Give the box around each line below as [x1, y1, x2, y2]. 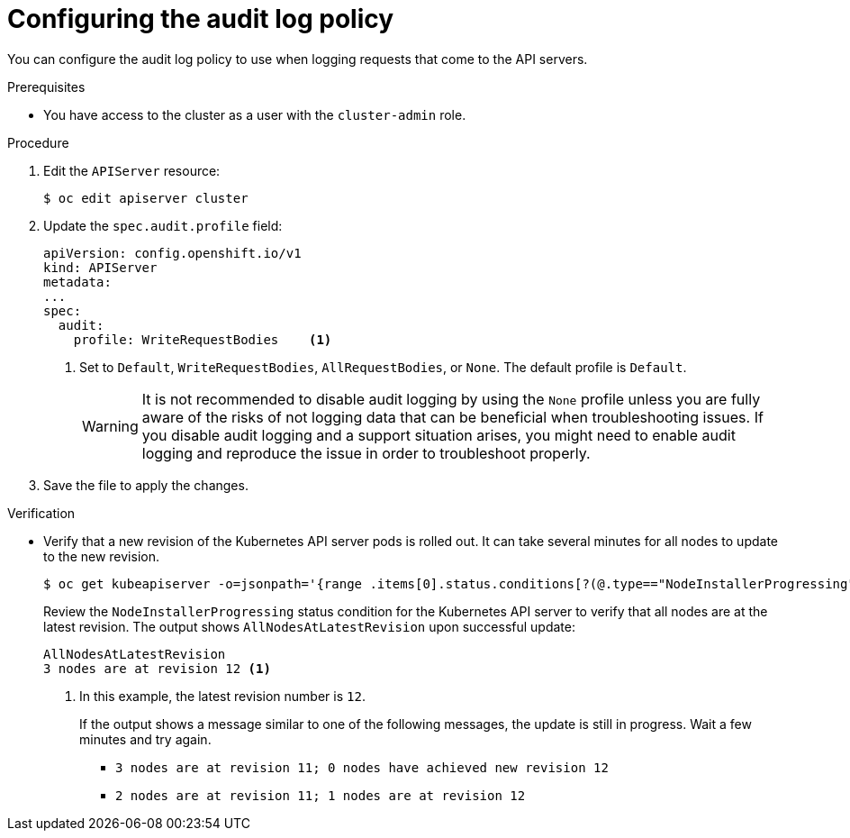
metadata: [43, 274, 112, 289]
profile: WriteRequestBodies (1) [73, 332, 332, 347]
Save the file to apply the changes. [43, 477, 249, 493]
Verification [7, 505, 76, 521]
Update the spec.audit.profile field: [43, 217, 283, 233]
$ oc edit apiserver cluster [43, 190, 249, 205]
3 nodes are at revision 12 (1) [43, 660, 271, 676]
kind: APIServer [43, 260, 158, 275]
